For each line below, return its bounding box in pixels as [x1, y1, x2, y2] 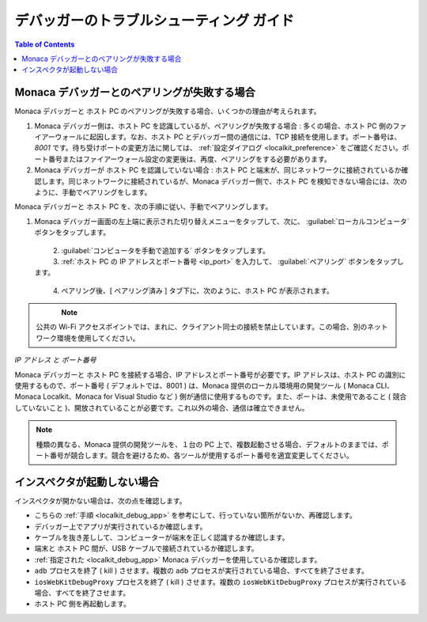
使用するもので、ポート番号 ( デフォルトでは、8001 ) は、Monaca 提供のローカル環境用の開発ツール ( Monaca [14, 381, 375, 391]
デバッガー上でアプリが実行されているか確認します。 [34, 521, 207, 531]
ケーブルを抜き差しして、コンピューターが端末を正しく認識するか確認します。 [34, 533, 289, 542]
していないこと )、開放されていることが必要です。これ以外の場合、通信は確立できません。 [14, 403, 309, 412]
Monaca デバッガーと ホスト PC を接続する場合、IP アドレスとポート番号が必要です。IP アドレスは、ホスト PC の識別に [14, 370, 406, 379]
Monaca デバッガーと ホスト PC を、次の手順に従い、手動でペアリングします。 [14, 202, 273, 211]
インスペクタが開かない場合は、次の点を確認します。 [14, 495, 187, 506]
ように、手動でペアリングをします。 [34, 187, 152, 197]
